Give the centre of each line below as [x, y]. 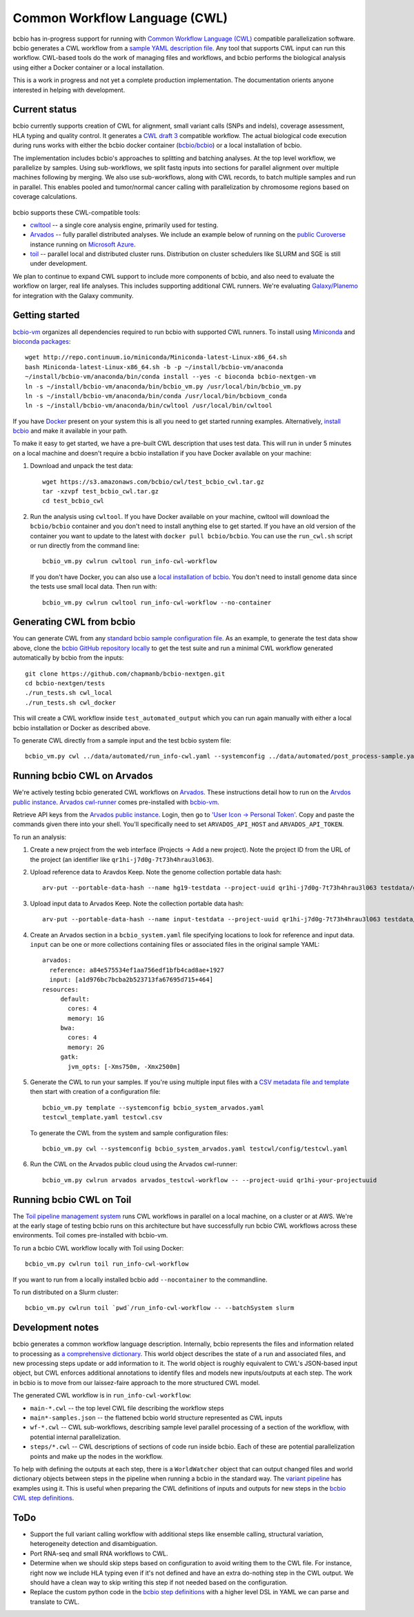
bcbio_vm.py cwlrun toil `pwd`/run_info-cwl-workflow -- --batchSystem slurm [160, 1308]
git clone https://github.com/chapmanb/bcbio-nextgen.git [125, 674]
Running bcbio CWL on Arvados [83, 776]
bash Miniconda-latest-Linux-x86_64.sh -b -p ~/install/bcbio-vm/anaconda [154, 367]
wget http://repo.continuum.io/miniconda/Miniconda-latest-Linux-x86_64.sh [156, 357]
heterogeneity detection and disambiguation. [94, 1544]
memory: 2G [86, 1047]
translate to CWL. [55, 1602]
